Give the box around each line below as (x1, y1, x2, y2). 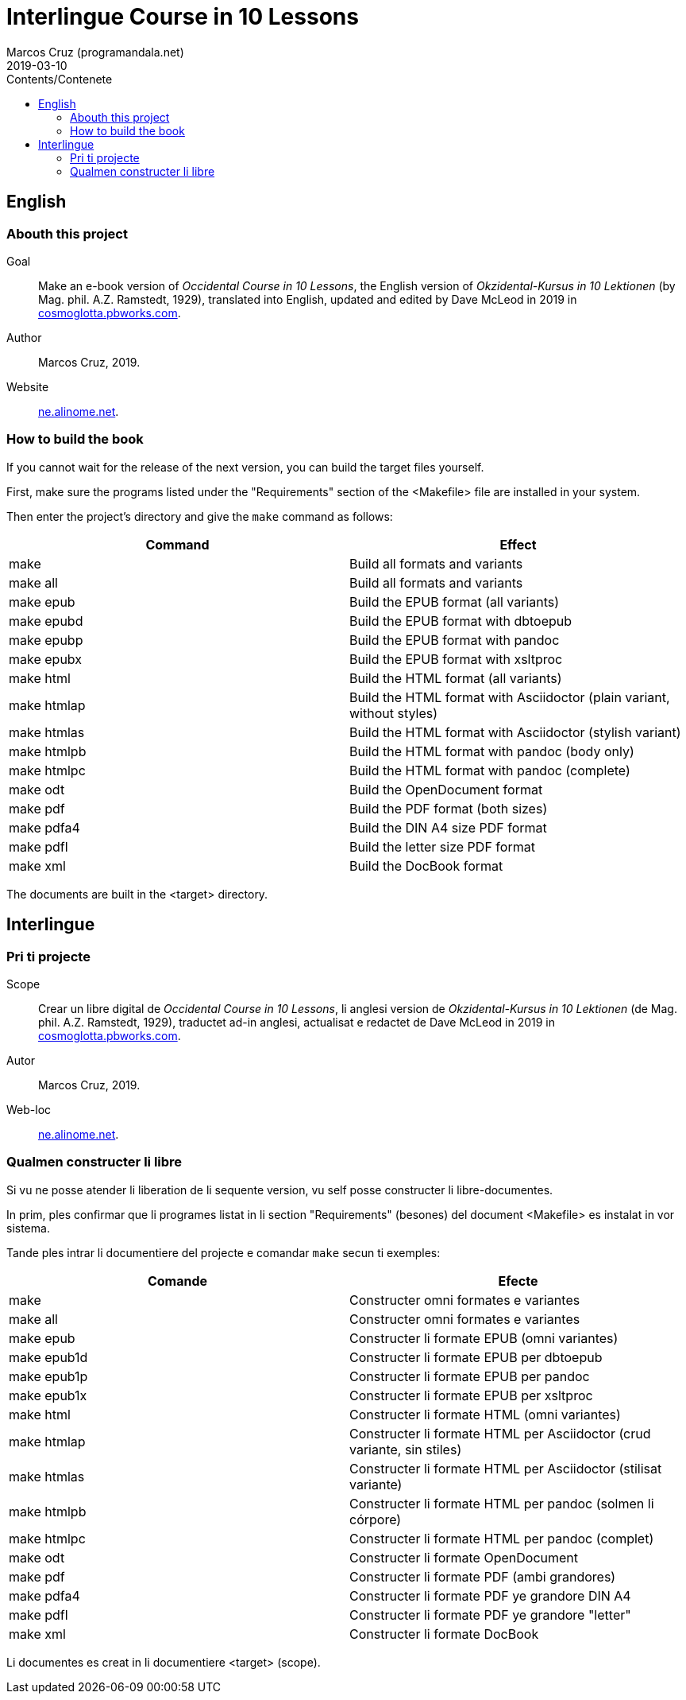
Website (6, 379, 49, 394)
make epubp (9, 631, 83, 648)
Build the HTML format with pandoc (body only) (349, 743, 634, 759)
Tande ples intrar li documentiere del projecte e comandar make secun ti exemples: (6, 1245, 441, 1259)
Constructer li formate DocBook (349, 1625, 539, 1642)
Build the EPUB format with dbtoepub (349, 612, 572, 629)
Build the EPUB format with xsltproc (349, 650, 563, 667)
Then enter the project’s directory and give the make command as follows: (6, 509, 393, 523)
